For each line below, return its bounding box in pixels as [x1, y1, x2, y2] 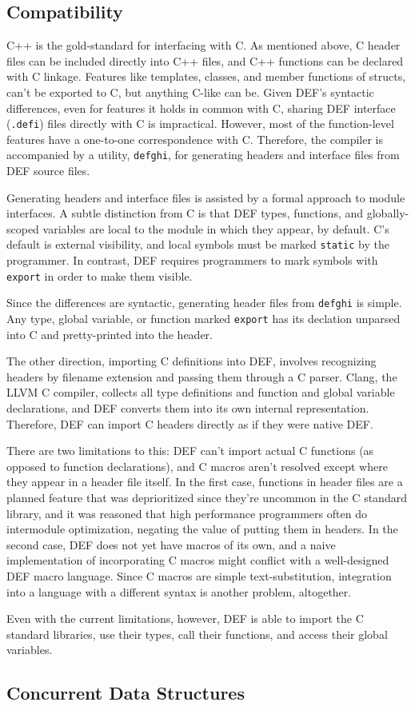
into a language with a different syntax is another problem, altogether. [6, 583, 352, 600]
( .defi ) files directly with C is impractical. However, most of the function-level [6, 115, 394, 132]
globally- [366, 205, 409, 221]
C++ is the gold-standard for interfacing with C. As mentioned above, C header [6, 37, 401, 54]
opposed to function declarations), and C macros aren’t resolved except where [6, 457, 388, 474]
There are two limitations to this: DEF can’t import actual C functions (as [6, 442, 374, 459]
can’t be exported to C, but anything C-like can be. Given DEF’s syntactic [6, 83, 374, 100]
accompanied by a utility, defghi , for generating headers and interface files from [6, 146, 400, 163]
